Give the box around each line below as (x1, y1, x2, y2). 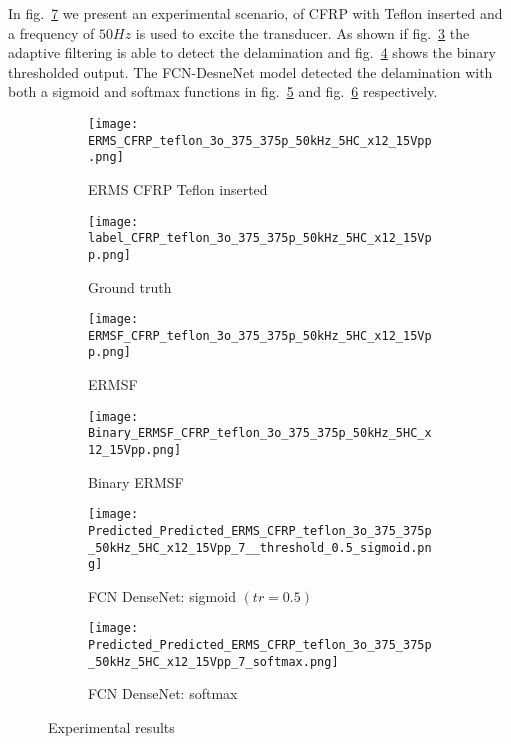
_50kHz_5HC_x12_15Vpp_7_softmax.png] (88, 654, 339, 669)
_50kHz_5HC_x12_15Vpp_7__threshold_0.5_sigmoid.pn (88, 540, 432, 555)
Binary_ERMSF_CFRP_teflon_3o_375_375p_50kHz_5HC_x (88, 426, 432, 441)
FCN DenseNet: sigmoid (88, 585, 236, 606)
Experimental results (48, 717, 175, 737)
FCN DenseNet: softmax (88, 683, 238, 704)
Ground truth (88, 276, 172, 297)
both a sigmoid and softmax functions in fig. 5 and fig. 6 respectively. (8, 81, 438, 102)
